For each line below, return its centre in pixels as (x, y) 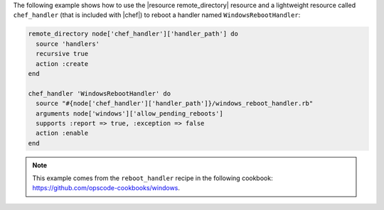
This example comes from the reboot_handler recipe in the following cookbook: (153, 178)
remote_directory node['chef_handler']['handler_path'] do (133, 34)
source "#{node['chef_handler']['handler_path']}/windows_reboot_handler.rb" (175, 104)
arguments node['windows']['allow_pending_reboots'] (129, 113)
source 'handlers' (68, 44)
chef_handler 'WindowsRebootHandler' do (99, 93)
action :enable (62, 133)
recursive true (62, 54)
